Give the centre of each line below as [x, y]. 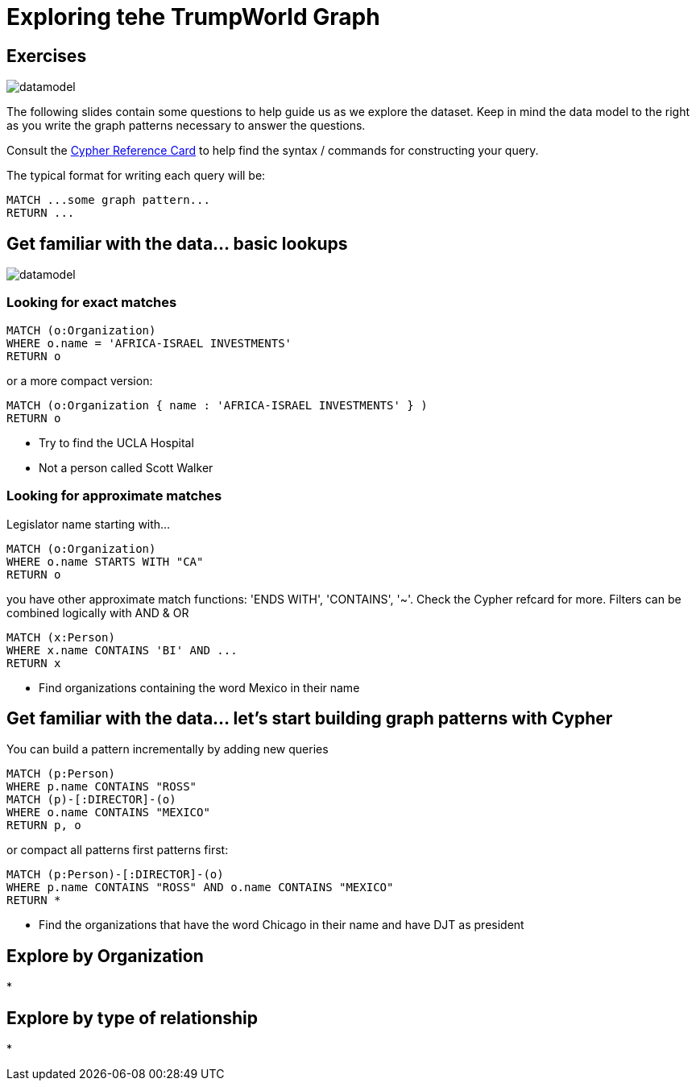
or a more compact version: [80, 380]
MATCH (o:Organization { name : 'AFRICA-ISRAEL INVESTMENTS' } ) [217, 405]
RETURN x [34, 663]
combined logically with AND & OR [98, 612]
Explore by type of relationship [132, 1018]
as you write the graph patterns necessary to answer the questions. [186, 126]
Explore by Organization [105, 956]
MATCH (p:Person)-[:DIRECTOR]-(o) [115, 875]
